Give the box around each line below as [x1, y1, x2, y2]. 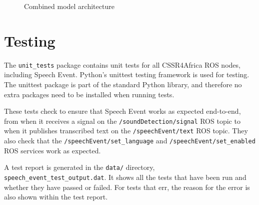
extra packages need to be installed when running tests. [4, 89, 174, 99]
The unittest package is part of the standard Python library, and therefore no [4, 79, 242, 89]
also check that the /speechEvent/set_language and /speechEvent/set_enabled [4, 135, 255, 146]
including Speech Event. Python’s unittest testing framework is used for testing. [4, 69, 249, 80]
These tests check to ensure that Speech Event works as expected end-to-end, [4, 106, 241, 116]
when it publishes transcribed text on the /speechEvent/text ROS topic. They [4, 125, 248, 136]
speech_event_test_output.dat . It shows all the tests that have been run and [4, 171, 246, 182]
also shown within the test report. [4, 191, 108, 202]
